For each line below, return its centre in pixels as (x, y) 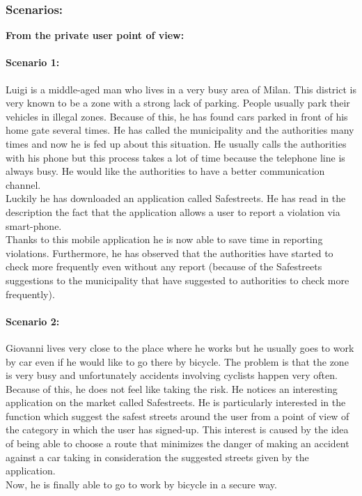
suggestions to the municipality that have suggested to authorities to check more (178, 280)
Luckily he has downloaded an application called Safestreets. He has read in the (176, 198)
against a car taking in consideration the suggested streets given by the (157, 457)
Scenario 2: (33, 321)
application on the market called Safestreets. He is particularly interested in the (176, 402)
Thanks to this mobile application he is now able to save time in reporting (164, 239)
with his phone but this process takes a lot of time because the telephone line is (175, 157)
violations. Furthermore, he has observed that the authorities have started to (170, 253)
